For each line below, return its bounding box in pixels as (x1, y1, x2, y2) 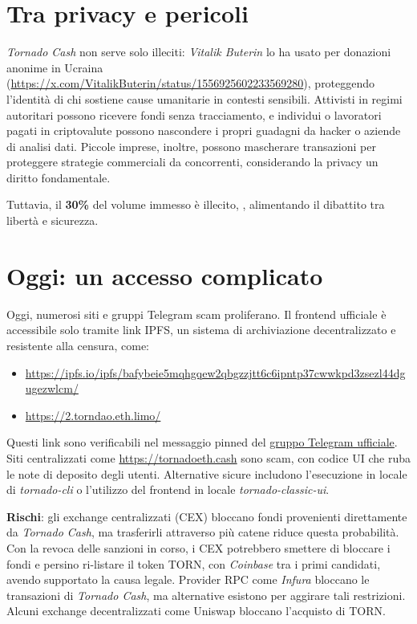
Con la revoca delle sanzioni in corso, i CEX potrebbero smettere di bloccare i (6, 539, 391, 556)
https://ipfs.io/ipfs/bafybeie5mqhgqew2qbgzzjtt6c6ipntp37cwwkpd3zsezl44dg (25, 364, 406, 381)
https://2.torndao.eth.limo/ (25, 406, 161, 423)
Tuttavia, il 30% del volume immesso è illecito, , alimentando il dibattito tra (6, 196, 385, 213)
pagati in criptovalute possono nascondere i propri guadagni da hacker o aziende (6, 122, 401, 139)
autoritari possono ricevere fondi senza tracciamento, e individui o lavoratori (6, 106, 382, 123)
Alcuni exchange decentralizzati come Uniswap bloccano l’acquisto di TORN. (6, 602, 386, 619)
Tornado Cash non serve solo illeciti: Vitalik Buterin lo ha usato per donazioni (6, 43, 391, 60)
